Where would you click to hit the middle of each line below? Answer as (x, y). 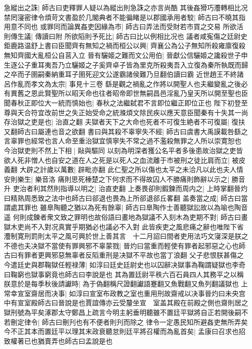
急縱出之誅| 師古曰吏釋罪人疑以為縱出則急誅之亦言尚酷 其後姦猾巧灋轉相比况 (126, 7)
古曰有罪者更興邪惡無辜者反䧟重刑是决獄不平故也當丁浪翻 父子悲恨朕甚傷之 (124, 255)
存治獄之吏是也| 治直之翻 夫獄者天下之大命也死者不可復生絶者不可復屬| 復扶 (125, 122)
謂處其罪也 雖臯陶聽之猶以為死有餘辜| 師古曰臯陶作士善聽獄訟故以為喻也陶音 (126, 207)
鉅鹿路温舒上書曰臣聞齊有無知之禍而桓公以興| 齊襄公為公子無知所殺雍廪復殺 (125, 45)
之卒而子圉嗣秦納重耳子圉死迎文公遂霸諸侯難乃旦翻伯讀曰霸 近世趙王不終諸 (124, 74)
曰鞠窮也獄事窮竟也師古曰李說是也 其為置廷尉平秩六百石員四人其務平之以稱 (124, 274)
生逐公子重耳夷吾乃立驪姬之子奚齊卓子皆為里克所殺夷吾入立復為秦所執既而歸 (126, 64)
